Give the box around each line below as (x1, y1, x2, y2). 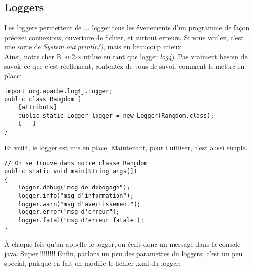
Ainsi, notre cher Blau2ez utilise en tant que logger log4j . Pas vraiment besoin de (4, 51, 248, 61)
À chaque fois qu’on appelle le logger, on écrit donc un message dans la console (4, 239, 241, 249)
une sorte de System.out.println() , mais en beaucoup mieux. (4, 42, 183, 52)
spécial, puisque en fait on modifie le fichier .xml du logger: (4, 258, 181, 268)
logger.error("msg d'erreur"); (18, 208, 120, 216)
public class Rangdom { (4, 96, 81, 103)
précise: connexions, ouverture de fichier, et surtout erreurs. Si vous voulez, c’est (4, 32, 244, 42)
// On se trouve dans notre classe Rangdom (4, 160, 148, 167)
